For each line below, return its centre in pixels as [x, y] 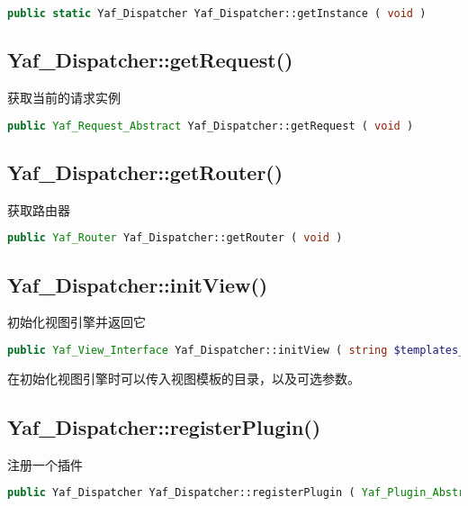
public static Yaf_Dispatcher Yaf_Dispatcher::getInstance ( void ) [217, 14]
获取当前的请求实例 [64, 98]
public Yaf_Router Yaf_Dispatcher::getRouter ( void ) [175, 238]
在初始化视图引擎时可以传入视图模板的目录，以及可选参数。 [184, 378]
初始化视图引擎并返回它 [76, 322]
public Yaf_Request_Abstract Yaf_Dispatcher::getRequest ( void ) [211, 126]
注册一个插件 [45, 464]
